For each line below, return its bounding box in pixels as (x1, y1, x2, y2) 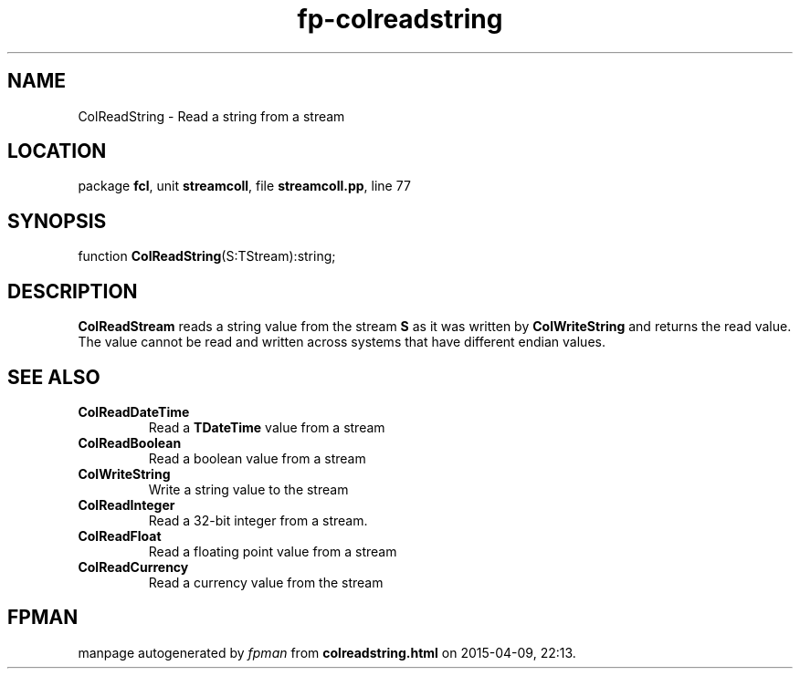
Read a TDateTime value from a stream (148, 419, 385, 435)
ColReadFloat (78, 527, 162, 544)
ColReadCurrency (78, 558, 189, 575)
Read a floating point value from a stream (148, 543, 397, 559)
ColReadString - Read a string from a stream (78, 108, 345, 124)
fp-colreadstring (297, 4, 503, 35)
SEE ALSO (7, 365, 100, 389)
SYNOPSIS (7, 209, 107, 233)
